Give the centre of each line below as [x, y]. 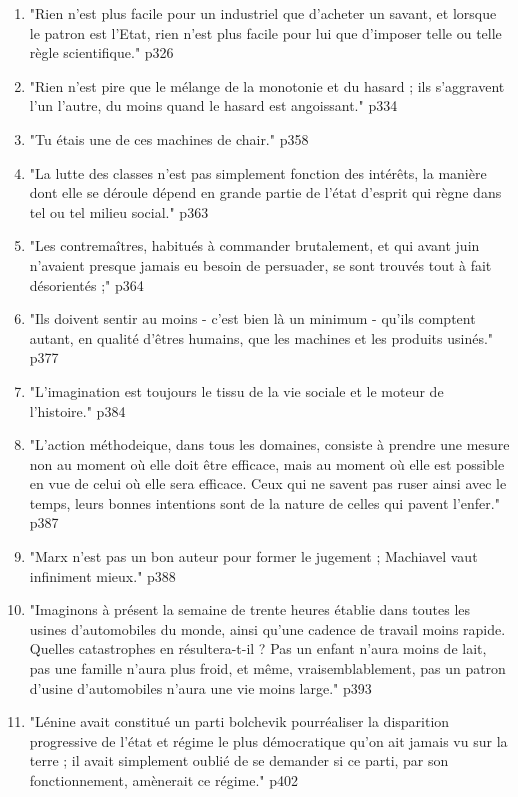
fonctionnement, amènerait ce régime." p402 [163, 780]
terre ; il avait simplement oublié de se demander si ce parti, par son [239, 760]
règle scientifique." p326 [101, 52]
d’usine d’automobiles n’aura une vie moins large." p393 [200, 687]
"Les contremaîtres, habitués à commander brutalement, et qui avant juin [254, 245]
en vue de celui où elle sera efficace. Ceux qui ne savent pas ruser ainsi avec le [268, 483]
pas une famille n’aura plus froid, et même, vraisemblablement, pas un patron [267, 668]
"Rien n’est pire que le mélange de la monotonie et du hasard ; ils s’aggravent [267, 85]
